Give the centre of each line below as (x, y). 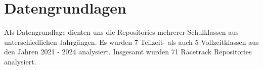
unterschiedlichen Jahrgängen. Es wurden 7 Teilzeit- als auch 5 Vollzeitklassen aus (131, 42)
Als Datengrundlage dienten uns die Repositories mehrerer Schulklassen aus (121, 32)
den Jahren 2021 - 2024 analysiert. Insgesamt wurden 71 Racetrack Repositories (128, 52)
